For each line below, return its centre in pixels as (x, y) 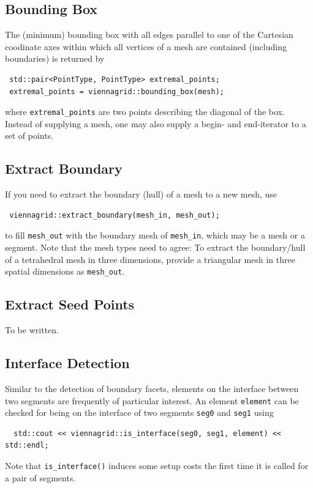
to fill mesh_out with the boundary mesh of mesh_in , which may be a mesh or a (155, 235)
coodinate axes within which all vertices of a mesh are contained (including (146, 46)
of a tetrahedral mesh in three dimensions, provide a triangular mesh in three (150, 259)
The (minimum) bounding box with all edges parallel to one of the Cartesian (149, 35)
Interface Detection (67, 363)
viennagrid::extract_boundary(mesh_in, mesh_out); (115, 215)
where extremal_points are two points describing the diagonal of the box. (145, 112)
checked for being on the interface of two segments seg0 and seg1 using (139, 412)
